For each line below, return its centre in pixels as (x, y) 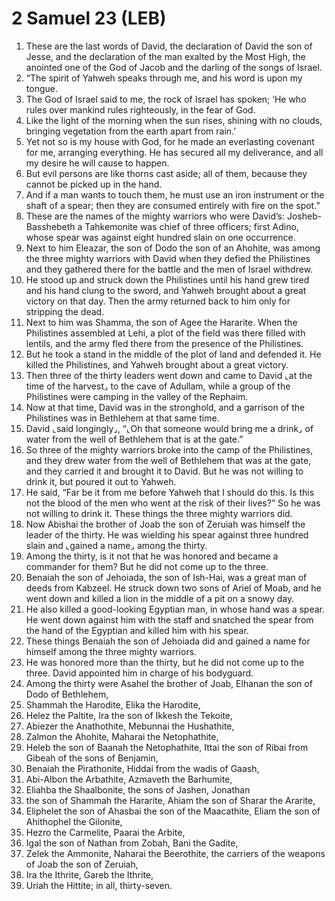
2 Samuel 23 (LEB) (89, 18)
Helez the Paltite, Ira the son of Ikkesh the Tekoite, (129, 715)
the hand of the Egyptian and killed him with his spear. (137, 630)
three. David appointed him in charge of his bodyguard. (139, 673)
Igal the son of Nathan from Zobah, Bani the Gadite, (132, 843)
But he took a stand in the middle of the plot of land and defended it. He (173, 354)
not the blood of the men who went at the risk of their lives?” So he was (173, 503)
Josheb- (304, 216)
